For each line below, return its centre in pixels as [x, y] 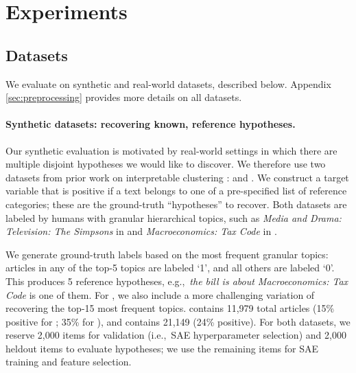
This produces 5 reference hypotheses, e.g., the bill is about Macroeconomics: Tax [177, 281]
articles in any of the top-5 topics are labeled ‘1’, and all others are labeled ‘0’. [170, 268]
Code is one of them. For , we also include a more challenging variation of [160, 294]
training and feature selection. [69, 362]
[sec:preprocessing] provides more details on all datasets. [124, 97]
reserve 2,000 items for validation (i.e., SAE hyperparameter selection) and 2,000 [176, 335]
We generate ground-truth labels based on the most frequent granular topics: [167, 254]
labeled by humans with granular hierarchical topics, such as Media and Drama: [174, 217]
